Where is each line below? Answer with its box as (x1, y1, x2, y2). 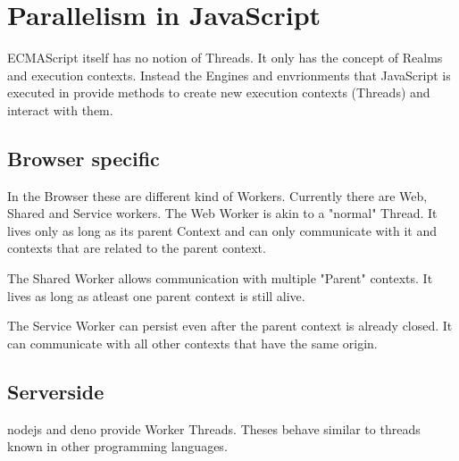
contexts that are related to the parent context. (7, 239, 266, 257)
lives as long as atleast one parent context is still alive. (7, 286, 305, 305)
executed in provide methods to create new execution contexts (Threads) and (7, 83, 430, 102)
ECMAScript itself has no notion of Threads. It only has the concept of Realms (7, 48, 443, 67)
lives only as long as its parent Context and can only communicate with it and (7, 221, 437, 239)
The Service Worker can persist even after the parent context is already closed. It (7, 316, 453, 335)
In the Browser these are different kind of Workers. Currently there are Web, (7, 186, 428, 205)
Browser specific (7, 144, 160, 172)
